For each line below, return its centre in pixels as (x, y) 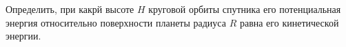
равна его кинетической (289, 22)
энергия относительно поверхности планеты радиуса (116, 22)
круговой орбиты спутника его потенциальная (245, 9)
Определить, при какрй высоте (70, 9)
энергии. (23, 36)
